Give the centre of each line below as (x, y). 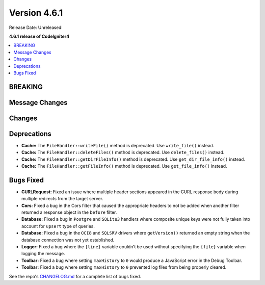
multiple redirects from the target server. (62, 199)
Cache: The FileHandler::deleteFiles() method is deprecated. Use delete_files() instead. (123, 153)
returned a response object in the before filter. (69, 212)
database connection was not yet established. (68, 240)
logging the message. (43, 254)
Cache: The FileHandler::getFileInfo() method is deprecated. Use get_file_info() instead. (124, 166)
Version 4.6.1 (36, 13)
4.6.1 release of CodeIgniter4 (39, 36)
